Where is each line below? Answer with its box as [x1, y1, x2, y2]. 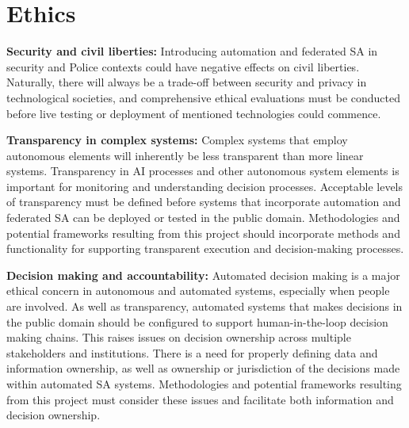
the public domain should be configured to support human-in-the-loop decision [6, 313, 388, 330]
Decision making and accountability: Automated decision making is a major [6, 266, 400, 283]
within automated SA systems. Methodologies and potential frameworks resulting [6, 376, 402, 392]
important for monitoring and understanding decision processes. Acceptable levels [6, 178, 403, 194]
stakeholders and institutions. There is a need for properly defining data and [6, 344, 378, 361]
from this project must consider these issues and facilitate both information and [6, 391, 394, 407]
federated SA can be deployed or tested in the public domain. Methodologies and [6, 209, 400, 226]
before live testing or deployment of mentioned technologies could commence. [6, 105, 381, 121]
